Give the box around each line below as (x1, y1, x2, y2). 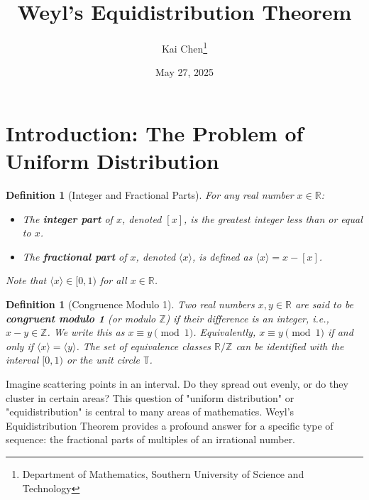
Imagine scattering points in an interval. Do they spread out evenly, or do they (6, 376, 348, 391)
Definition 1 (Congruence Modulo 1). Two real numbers (6, 297, 255, 312)
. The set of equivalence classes (76, 338, 211, 353)
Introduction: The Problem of (6, 118, 304, 147)
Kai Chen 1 (161, 39, 208, 55)
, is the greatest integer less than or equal (184, 211, 363, 226)
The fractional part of (22, 249, 127, 263)
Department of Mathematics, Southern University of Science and (22, 467, 304, 481)
